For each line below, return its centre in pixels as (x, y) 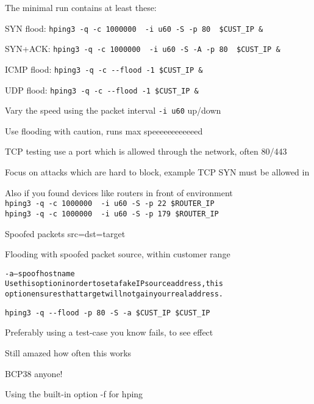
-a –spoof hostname (40, 274)
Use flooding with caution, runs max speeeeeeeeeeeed (104, 130)
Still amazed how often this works (68, 352)
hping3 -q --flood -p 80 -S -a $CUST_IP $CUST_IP (108, 313)
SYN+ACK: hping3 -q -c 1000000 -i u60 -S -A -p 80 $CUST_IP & (143, 49)
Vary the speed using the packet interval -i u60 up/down (113, 110)
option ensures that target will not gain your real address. (114, 294)
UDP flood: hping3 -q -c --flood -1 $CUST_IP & (102, 90)
